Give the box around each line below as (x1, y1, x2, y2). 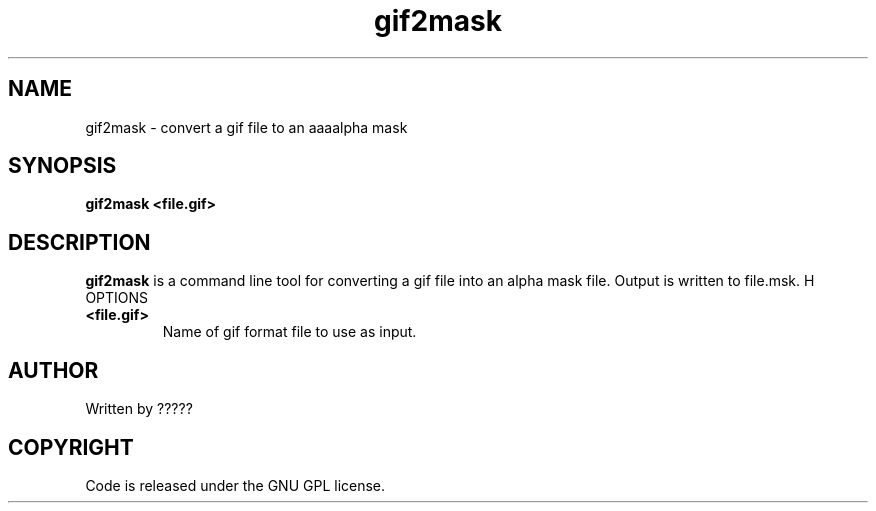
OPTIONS (85, 289, 149, 307)
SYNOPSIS (8, 153, 117, 179)
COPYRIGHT (8, 434, 134, 460)
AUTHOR (8, 357, 99, 383)
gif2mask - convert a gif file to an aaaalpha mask (85, 118, 408, 136)
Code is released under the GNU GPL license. (85, 476, 386, 494)
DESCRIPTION (8, 229, 151, 255)
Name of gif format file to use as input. (162, 323, 417, 341)
